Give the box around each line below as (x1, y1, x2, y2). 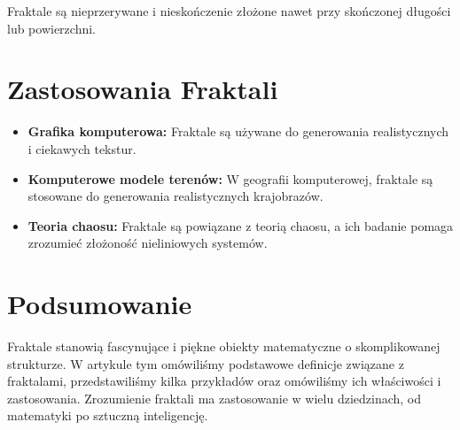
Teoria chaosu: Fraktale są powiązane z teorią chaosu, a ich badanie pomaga (27, 216, 454, 234)
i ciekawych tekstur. (27, 139, 136, 157)
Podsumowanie (7, 286, 192, 322)
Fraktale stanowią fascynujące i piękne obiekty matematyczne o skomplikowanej (7, 337, 441, 355)
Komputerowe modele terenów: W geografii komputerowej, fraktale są (27, 169, 433, 188)
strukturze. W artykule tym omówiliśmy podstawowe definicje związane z (7, 354, 404, 372)
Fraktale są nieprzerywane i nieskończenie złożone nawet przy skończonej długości (7, 2, 451, 19)
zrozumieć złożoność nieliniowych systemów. (27, 234, 268, 252)
